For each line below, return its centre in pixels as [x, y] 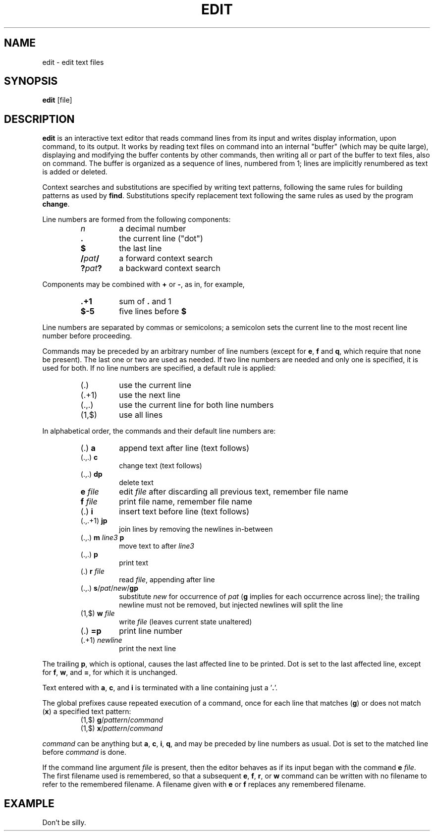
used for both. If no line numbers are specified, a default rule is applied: [159, 368]
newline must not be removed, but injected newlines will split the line [231, 605]
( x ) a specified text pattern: [87, 712]
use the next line [150, 395]
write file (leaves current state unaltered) [186, 622]
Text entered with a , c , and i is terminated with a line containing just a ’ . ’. [160, 688]
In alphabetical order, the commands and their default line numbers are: [159, 431]
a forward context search [166, 258]
